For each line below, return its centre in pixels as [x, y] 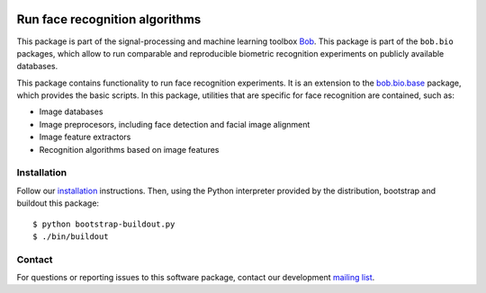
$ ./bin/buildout [71, 236]
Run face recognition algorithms [109, 19]
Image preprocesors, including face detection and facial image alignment [175, 124]
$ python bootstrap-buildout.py [104, 224]
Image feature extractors [85, 137]
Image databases [71, 111]
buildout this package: [58, 203]
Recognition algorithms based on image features [129, 149]
